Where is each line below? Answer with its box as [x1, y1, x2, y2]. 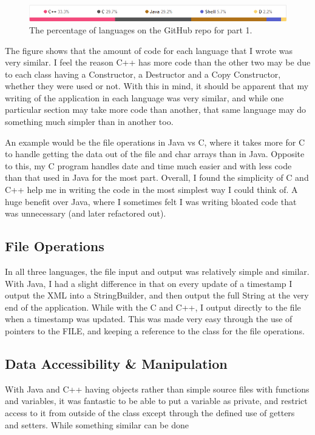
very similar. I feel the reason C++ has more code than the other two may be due [5, 56, 311, 69]
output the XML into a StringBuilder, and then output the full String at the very [5, 289, 309, 302]
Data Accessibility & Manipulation [5, 354, 228, 373]
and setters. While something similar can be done [5, 418, 189, 431]
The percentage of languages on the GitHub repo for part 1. [29, 23, 252, 36]
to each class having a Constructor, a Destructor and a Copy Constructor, [5, 67, 281, 80]
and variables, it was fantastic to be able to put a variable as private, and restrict [5, 394, 308, 407]
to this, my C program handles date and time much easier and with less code [5, 159, 292, 172]
